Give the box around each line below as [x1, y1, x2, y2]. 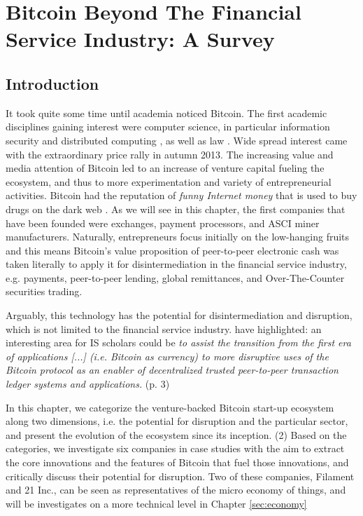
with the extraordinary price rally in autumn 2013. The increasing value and [6, 147, 334, 161]
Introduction [6, 72, 99, 94]
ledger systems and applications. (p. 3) [6, 376, 170, 391]
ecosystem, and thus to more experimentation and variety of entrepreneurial [6, 174, 332, 189]
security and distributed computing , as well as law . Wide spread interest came [6, 133, 348, 147]
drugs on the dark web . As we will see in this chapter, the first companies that [6, 201, 346, 216]
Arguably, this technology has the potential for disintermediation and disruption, [6, 308, 353, 322]
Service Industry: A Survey [6, 25, 275, 53]
